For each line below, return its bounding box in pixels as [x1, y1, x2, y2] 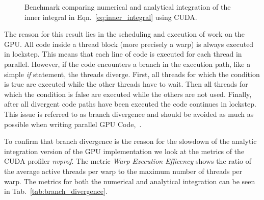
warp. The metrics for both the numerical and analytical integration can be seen [4, 176, 255, 186]
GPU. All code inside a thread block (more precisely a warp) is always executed [4, 38, 254, 49]
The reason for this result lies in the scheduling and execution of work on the [4, 29, 245, 39]
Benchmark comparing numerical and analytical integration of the [24, 2, 231, 12]
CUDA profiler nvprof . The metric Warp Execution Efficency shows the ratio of [4, 156, 252, 166]
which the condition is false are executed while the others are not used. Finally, [4, 88, 252, 99]
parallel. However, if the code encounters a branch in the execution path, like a [4, 58, 251, 69]
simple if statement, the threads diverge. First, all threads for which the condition [4, 68, 260, 79]
